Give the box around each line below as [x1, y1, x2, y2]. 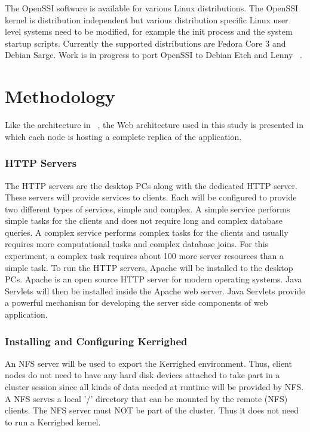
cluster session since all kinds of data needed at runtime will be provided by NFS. [5, 381, 304, 393]
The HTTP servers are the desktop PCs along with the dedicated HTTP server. [5, 179, 297, 191]
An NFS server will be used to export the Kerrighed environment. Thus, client [5, 357, 292, 369]
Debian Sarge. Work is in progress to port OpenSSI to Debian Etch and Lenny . [5, 48, 302, 61]
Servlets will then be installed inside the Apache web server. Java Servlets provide [5, 284, 305, 297]
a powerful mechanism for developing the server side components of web [5, 296, 268, 309]
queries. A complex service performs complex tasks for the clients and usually [5, 226, 288, 238]
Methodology [5, 84, 115, 108]
